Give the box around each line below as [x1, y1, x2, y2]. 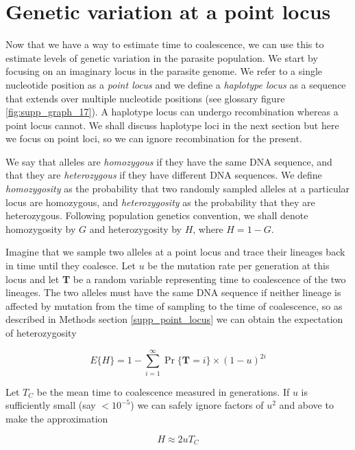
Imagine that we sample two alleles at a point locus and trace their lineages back [5, 245, 345, 259]
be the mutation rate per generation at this [147, 258, 330, 273]
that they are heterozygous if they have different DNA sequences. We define [5, 168, 322, 182]
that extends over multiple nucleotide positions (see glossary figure [5, 91, 285, 105]
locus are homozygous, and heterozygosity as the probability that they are [5, 194, 315, 209]
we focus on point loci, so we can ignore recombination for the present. [5, 131, 302, 146]
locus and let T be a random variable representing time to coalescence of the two [5, 271, 346, 286]
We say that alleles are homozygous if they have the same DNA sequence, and [5, 154, 332, 168]
